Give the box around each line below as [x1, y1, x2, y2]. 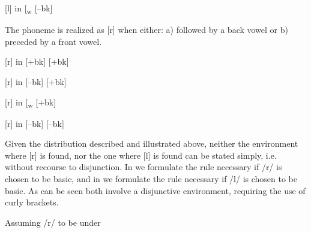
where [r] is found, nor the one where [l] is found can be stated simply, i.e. [5, 149, 277, 161]
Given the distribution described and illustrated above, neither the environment [5, 137, 298, 150]
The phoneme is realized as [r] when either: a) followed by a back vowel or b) [5, 23, 288, 36]
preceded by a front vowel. [5, 35, 102, 47]
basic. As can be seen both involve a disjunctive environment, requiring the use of [5, 184, 306, 196]
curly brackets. [5, 196, 59, 208]
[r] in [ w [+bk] [5, 95, 56, 110]
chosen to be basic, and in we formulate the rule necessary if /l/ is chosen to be [5, 173, 298, 184]
